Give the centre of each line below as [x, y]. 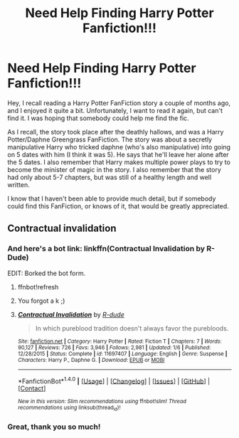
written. [18, 185]
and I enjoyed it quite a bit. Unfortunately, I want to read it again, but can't [115, 110]
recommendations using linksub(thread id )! [69, 408]
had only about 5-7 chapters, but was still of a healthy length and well [110, 177]
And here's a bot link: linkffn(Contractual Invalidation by [106, 249]
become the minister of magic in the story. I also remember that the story [115, 169]
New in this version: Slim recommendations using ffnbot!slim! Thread [102, 402]
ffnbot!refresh [38, 287]
